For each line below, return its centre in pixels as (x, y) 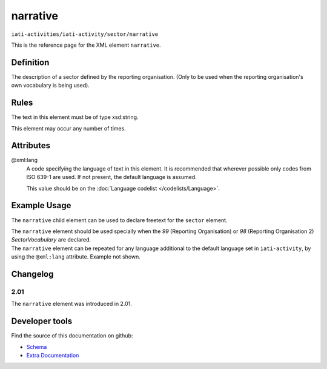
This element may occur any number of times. (69, 128)
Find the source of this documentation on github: (72, 336)
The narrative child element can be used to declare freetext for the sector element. (119, 220)
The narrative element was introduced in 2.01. (72, 304)
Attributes (31, 146)
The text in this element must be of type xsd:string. (75, 117)
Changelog (32, 274)
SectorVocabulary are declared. (51, 240)
